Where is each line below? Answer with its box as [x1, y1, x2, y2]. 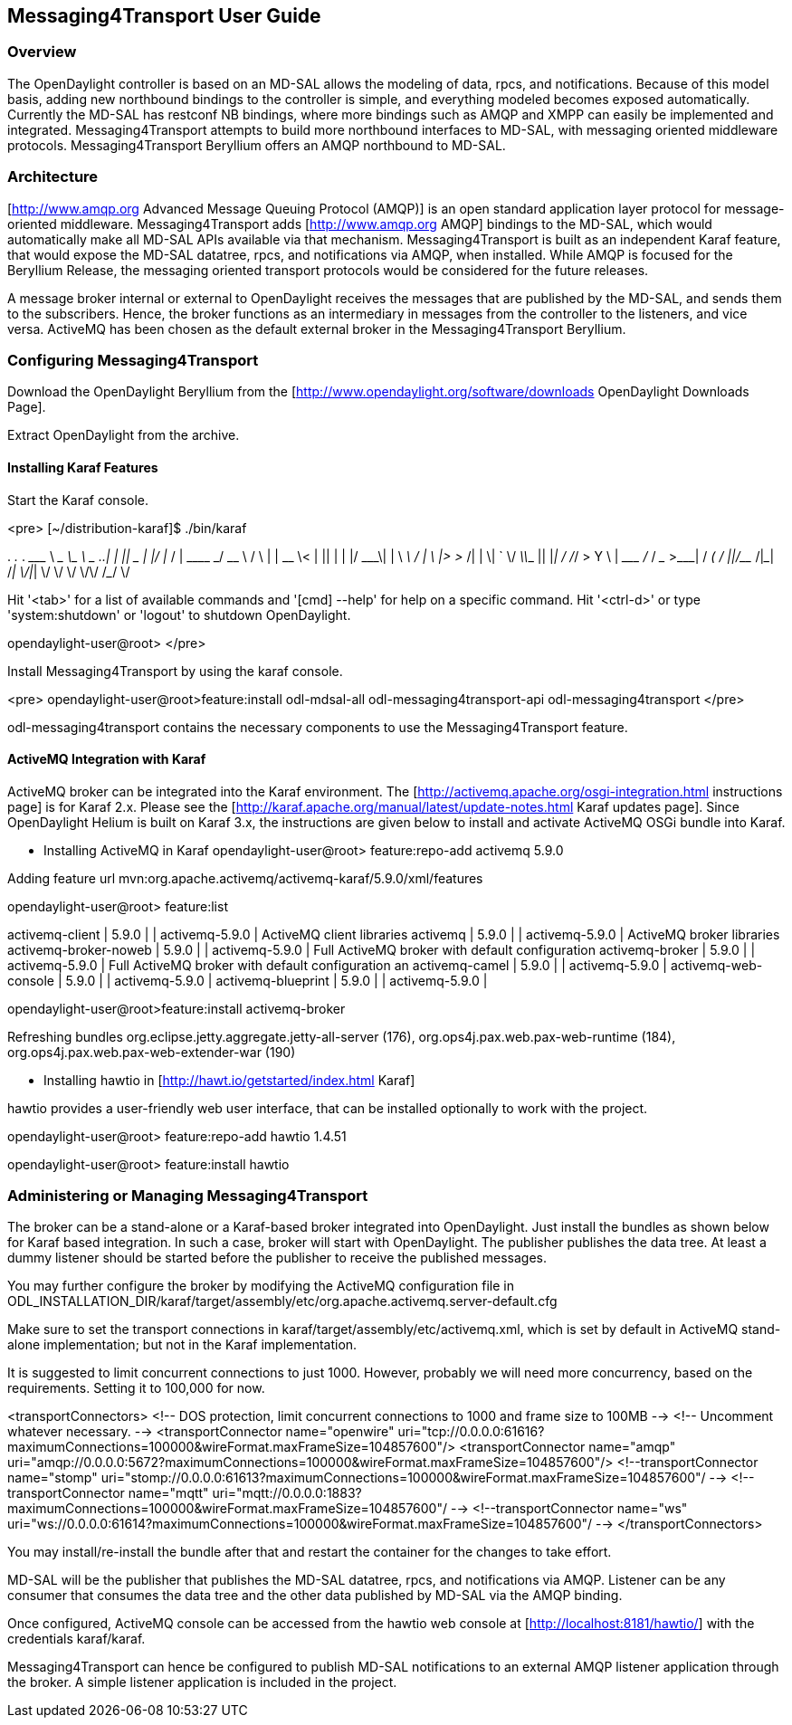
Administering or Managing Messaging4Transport [7, 1187, 368, 1206]
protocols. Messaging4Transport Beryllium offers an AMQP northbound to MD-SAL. [7, 137, 506, 153]
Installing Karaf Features [7, 459, 158, 475]
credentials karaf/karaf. [7, 1631, 146, 1647]
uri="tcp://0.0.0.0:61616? [397, 1424, 545, 1440]
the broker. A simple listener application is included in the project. [7, 1674, 397, 1691]
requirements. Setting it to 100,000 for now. [7, 1380, 265, 1396]
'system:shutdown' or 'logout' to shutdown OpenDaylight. [7, 606, 351, 623]
